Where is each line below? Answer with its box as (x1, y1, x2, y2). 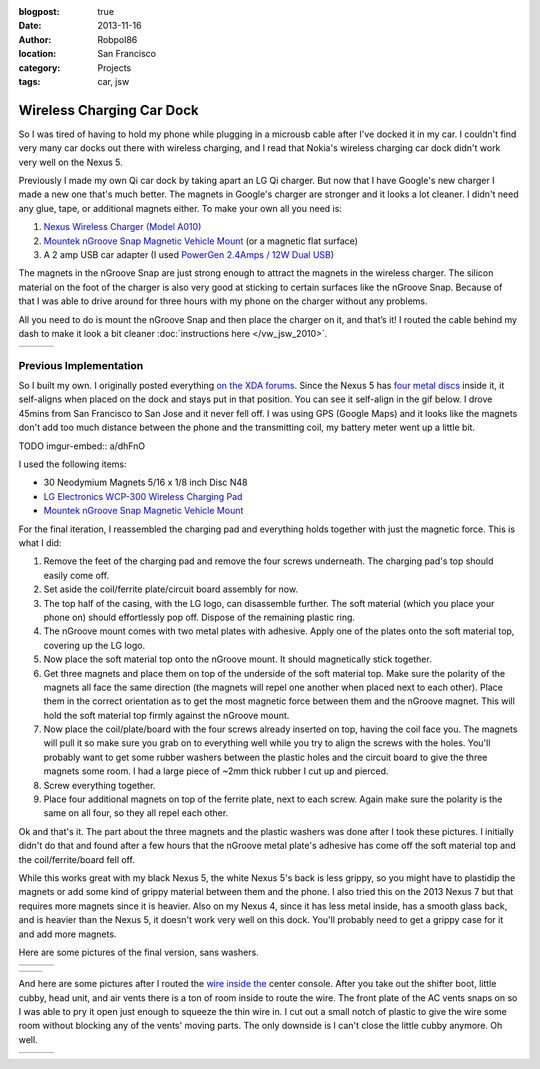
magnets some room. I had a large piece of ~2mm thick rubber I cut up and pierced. (43, 765, 389, 777)
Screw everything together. (43, 779, 156, 791)
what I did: (18, 536, 62, 549)
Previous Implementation (18, 358, 144, 372)
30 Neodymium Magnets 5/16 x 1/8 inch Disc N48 (43, 476, 248, 489)
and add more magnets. (18, 928, 117, 940)
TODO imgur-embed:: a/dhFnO (18, 440, 146, 452)
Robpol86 (97, 33, 138, 45)
